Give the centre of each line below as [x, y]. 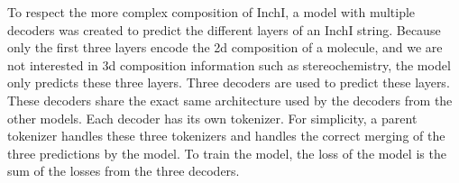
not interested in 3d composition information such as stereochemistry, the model [229, 64]
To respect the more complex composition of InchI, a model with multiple [211, 12]
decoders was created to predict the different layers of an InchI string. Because [224, 29]
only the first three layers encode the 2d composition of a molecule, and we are [225, 47]
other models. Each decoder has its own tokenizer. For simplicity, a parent [212, 118]
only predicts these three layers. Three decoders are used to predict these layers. [229, 82]
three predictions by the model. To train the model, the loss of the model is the [227, 153]
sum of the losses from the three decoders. [124, 171]
